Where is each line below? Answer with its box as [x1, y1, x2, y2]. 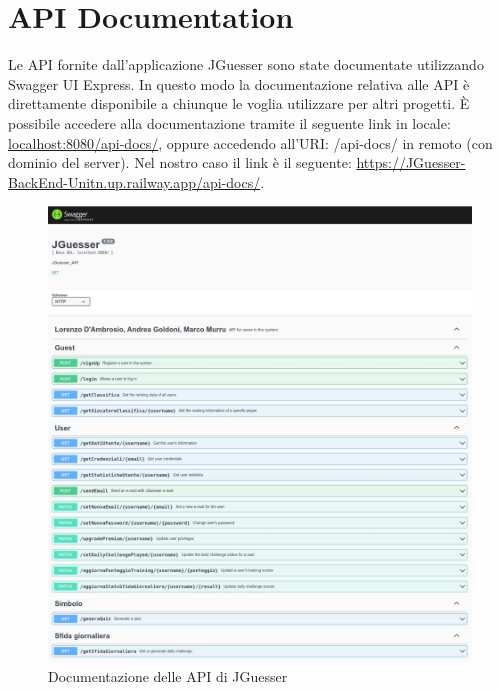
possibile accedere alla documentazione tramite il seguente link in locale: [8, 112, 451, 133]
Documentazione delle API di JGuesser [48, 665, 288, 686]
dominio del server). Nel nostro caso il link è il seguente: [8, 152, 352, 173]
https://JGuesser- [356, 152, 466, 173]
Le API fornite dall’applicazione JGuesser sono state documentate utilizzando [8, 54, 484, 75]
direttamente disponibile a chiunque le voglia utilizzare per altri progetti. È [8, 93, 470, 114]
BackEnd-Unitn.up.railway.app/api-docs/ [8, 171, 261, 192]
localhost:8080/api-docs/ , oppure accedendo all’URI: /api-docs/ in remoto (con [8, 132, 493, 153]
